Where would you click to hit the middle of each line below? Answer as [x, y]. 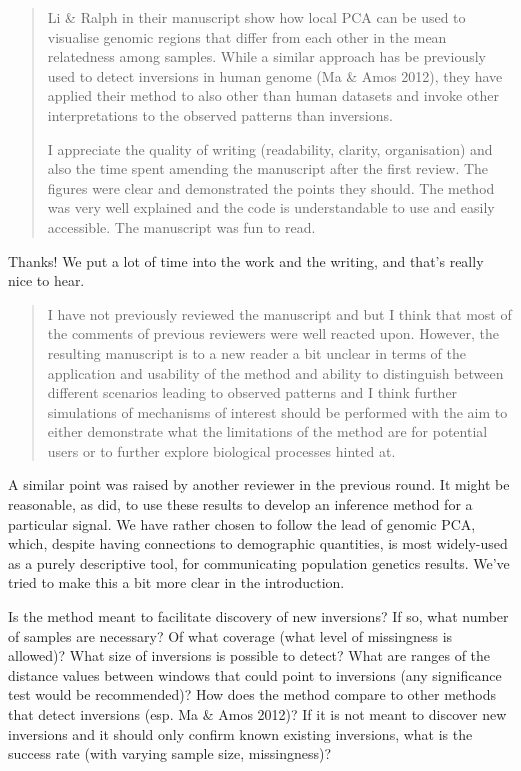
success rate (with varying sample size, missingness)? [170, 753]
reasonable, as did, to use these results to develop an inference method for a [240, 504]
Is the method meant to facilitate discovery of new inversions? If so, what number [258, 616]
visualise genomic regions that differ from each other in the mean [247, 36]
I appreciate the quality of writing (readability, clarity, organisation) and [270, 148]
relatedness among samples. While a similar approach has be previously [266, 56]
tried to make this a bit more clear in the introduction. [176, 582]
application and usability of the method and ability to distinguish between [275, 372]
